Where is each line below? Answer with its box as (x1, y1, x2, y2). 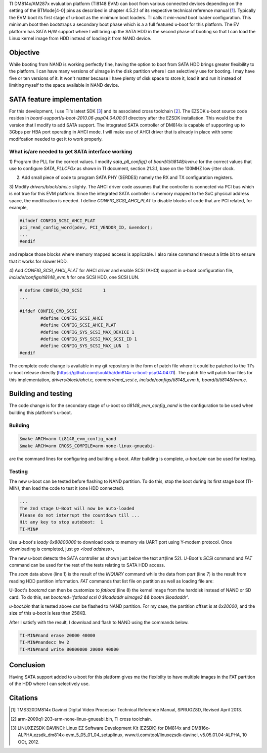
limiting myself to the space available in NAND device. (9, 82, 120, 88)
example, (9, 204, 28, 210)
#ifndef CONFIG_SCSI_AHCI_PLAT (19, 218, 96, 223)
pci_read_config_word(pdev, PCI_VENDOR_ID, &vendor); (19, 225, 153, 231)
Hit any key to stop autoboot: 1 (19, 520, 103, 525)
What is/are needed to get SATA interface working (9, 148, 133, 155)
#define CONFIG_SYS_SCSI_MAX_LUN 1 (40, 343, 130, 349)
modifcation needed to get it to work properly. (9, 136, 103, 142)
